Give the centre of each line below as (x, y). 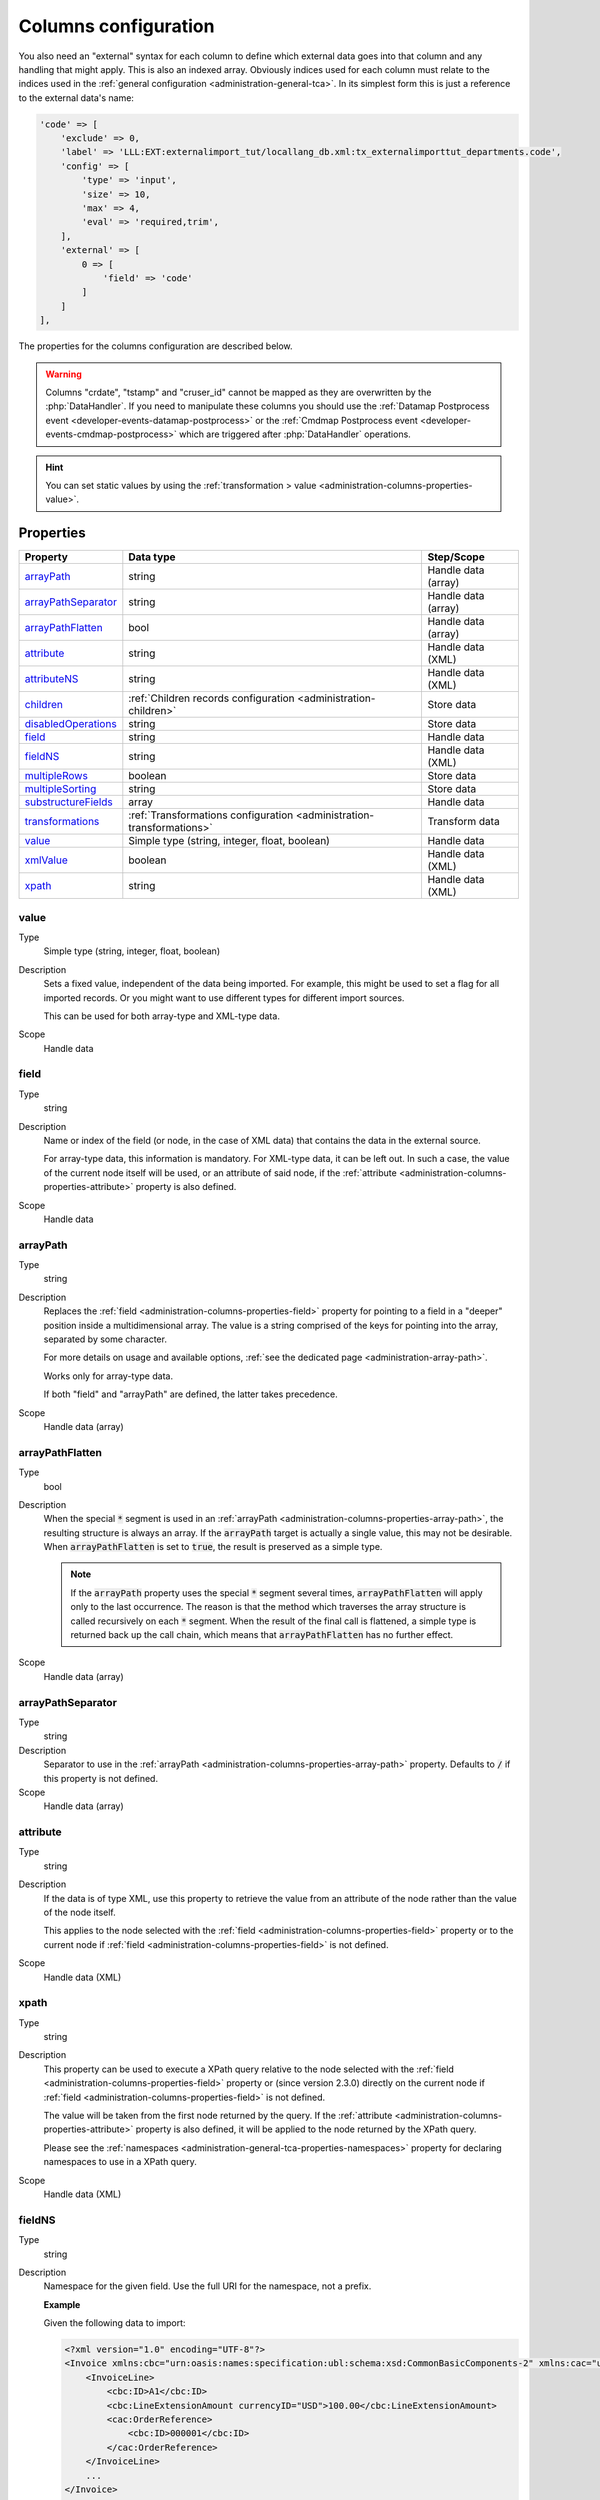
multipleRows (56, 776)
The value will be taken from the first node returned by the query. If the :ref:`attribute (218, 2116)
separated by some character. (105, 1339)
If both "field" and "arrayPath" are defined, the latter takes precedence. (191, 1394)
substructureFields (69, 802)
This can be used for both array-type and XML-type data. (161, 1016)
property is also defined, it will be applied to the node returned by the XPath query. (306, 2129)
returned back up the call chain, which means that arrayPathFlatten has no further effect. (262, 1635)
